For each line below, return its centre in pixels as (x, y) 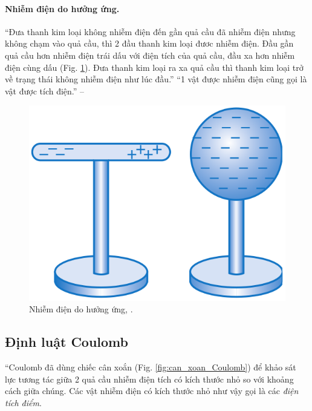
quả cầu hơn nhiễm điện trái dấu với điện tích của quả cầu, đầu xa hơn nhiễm (150, 55)
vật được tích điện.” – (45, 90)
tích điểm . (23, 402)
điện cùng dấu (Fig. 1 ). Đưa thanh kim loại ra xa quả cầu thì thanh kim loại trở (154, 67)
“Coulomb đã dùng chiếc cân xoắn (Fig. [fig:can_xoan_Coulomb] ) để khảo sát (151, 367)
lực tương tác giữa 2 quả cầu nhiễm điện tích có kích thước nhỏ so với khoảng (149, 379)
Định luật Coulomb (67, 342)
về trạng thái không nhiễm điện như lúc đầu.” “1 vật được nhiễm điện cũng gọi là (156, 79)
